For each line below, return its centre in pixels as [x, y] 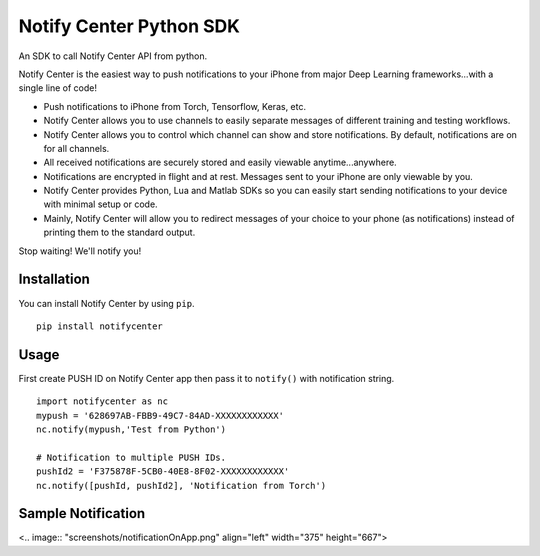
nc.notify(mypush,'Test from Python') [131, 429]
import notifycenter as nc [102, 401]
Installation [54, 279]
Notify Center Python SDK [129, 26]
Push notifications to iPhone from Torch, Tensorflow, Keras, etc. [175, 106]
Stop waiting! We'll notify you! [80, 251]
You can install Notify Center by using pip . [106, 303]
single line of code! [57, 88]
